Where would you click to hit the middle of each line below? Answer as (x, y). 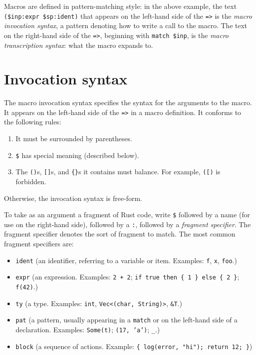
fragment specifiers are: (39, 244)
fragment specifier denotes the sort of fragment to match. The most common (120, 234)
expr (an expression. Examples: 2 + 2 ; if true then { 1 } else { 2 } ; (127, 277)
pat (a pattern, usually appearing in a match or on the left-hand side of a (127, 320)
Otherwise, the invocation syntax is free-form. (73, 198)
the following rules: (33, 122)
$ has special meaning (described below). (77, 155)
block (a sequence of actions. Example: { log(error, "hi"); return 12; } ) (134, 346)
